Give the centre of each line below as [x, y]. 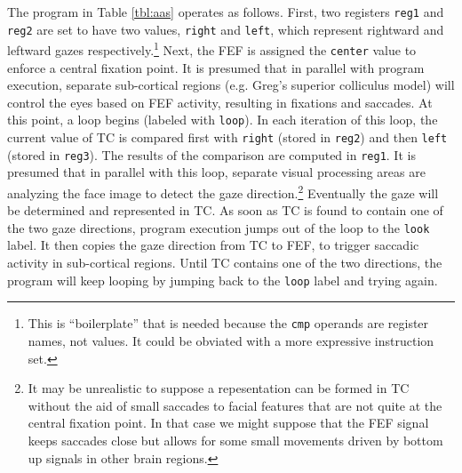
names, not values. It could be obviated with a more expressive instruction [231, 340]
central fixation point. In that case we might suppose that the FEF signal [228, 423]
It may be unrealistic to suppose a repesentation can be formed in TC [219, 388]
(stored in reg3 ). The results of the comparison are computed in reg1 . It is [211, 154]
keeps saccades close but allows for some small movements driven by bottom [235, 440]
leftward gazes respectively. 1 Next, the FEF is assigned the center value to [212, 48]
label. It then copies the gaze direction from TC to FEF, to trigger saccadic [213, 245]
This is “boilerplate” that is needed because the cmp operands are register [228, 323]
